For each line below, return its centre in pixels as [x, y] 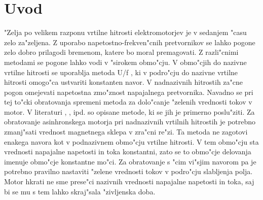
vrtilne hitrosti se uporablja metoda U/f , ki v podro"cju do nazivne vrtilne [121, 72]
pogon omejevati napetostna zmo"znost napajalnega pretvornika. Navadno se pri [129, 92]
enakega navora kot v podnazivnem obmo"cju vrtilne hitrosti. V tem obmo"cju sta [131, 141]
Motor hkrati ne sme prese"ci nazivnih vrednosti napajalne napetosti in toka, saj [129, 181]
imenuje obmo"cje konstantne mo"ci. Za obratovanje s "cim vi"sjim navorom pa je [130, 161]
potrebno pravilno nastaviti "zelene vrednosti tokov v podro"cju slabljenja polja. [128, 171]
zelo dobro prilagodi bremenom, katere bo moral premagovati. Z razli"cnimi [121, 52]
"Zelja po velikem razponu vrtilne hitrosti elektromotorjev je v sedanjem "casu [125, 32]
